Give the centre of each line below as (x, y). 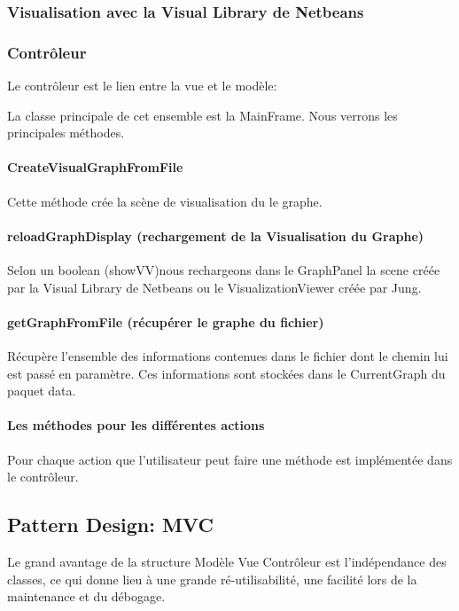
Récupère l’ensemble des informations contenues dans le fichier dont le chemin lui (228, 356)
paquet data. (42, 391)
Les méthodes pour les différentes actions (136, 425)
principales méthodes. (66, 133)
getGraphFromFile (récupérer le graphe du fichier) (166, 321)
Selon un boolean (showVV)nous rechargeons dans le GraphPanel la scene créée (224, 270)
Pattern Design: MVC (110, 525)
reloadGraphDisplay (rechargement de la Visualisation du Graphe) (216, 235)
